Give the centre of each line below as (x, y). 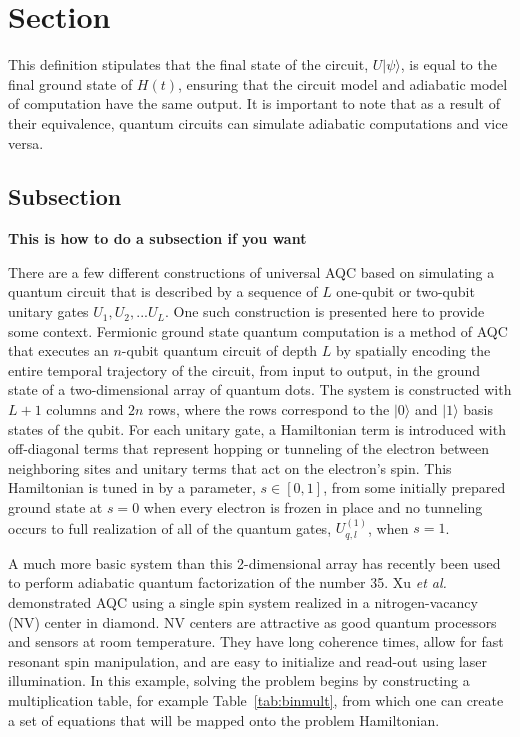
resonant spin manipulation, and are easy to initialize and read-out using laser (247, 660)
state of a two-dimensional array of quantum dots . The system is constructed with (260, 389)
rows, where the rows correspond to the (269, 409)
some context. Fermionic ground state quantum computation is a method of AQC (258, 330)
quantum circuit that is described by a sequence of (163, 291)
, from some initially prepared (414, 487)
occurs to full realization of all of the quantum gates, (170, 527)
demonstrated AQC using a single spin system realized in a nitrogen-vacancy (243, 602)
